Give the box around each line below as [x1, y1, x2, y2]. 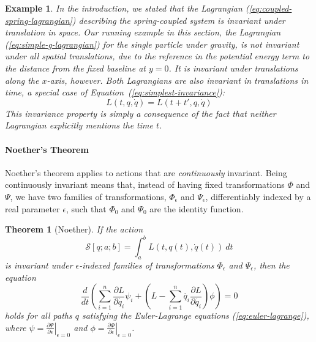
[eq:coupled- [249, 2, 292, 14]
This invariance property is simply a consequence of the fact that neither [5, 106, 276, 119]
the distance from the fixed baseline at [5, 61, 146, 74]
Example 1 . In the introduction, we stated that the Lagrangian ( [5, 2, 249, 14]
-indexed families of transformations [79, 259, 214, 271]
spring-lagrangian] [5, 13, 72, 26]
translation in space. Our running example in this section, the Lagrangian [5, 26, 281, 39]
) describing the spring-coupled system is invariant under [72, 13, 285, 26]
